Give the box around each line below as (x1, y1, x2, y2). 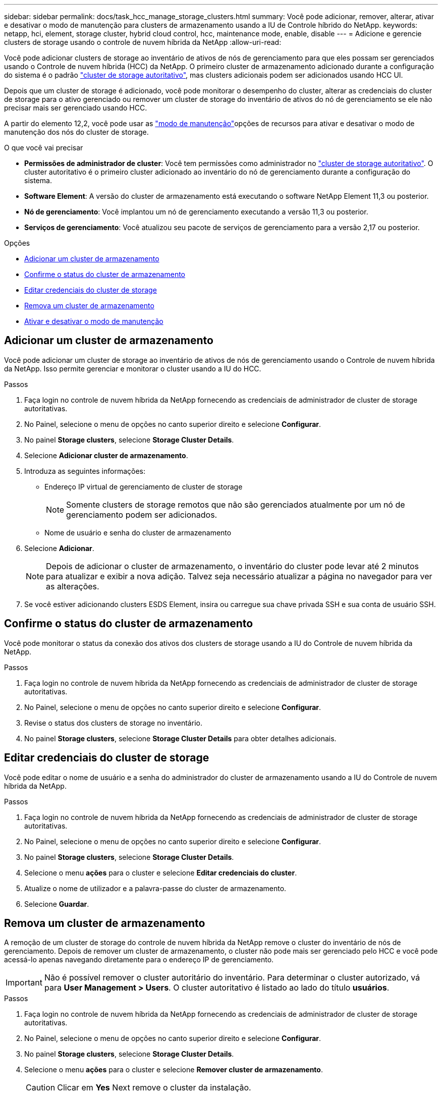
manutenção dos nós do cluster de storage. (4, 128, 149, 136)
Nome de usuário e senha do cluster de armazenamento (44, 528, 232, 537)
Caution (26, 1082, 56, 1093)
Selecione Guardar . (24, 899, 89, 908)
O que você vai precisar (4, 143, 83, 152)
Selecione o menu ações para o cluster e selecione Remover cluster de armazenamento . (24, 1065, 323, 1074)
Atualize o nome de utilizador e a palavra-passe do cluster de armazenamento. (24, 884, 287, 893)
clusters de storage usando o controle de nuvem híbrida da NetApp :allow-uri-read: (4, 38, 282, 46)
